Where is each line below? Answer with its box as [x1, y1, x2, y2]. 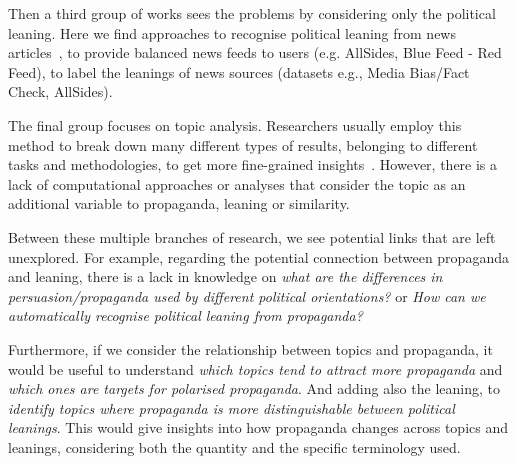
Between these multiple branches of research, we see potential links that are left [8, 226, 496, 247]
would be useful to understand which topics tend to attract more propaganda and [8, 358, 503, 379]
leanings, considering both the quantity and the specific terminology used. [8, 436, 461, 457]
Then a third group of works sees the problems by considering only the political [8, 3, 496, 23]
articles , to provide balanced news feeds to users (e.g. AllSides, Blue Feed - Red [8, 42, 502, 63]
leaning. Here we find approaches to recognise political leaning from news [8, 22, 456, 43]
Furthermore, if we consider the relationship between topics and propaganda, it [8, 338, 493, 359]
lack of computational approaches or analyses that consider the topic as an [8, 173, 466, 194]
